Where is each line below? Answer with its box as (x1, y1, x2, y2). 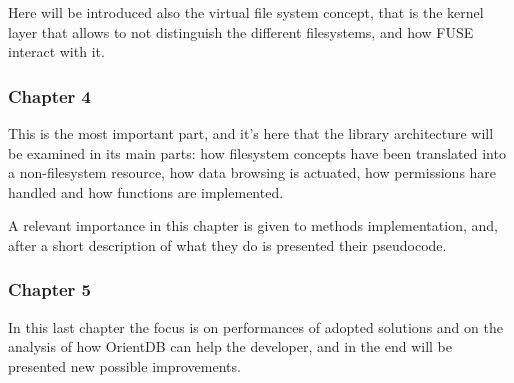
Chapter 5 (8, 277, 92, 302)
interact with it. (8, 41, 105, 62)
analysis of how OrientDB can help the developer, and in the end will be (8, 336, 452, 357)
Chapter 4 (8, 83, 92, 108)
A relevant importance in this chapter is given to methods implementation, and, (8, 215, 498, 236)
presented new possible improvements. (8, 355, 241, 376)
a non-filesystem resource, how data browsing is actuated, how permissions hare (8, 162, 497, 183)
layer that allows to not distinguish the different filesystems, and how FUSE (8, 21, 474, 42)
